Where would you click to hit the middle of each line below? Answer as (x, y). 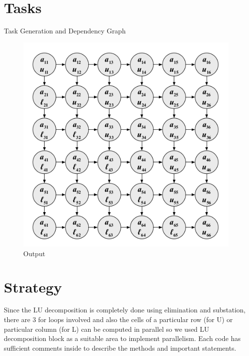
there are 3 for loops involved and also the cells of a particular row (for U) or (118, 319)
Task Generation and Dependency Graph (65, 31)
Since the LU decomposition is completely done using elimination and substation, (125, 310)
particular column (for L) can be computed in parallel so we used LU (107, 329)
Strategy (33, 286)
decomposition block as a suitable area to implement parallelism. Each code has (122, 338)
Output (34, 253)
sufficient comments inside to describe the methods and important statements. (120, 348)
